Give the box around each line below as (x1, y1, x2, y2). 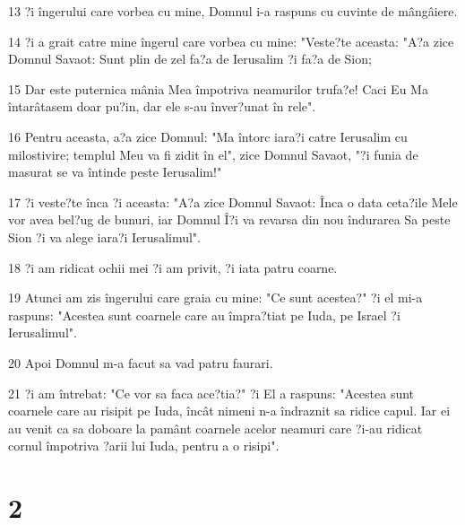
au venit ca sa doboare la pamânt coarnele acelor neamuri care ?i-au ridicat (8, 418, 423, 437)
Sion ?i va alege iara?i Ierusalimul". (8, 227, 201, 246)
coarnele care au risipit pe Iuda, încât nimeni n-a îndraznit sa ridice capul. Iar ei (8, 401, 451, 420)
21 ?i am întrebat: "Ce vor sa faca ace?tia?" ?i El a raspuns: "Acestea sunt (8, 383, 415, 402)
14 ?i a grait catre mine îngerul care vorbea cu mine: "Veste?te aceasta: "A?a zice (8, 31, 454, 50)
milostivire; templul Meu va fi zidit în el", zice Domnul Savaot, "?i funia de (8, 144, 418, 163)
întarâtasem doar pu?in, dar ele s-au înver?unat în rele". (8, 97, 316, 116)
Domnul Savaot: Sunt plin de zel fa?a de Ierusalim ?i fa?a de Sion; (8, 49, 372, 68)
